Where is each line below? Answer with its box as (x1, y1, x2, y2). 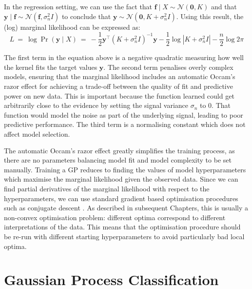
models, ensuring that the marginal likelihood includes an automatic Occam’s (4, 71, 235, 82)
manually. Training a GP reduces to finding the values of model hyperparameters (4, 164, 246, 174)
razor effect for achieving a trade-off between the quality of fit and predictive (4, 81, 233, 91)
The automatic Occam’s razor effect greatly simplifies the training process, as (4, 145, 235, 155)
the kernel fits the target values (4, 62, 97, 72)
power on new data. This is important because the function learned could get (4, 90, 234, 101)
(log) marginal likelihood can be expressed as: (4, 21, 140, 32)
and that (211, 1, 237, 11)
